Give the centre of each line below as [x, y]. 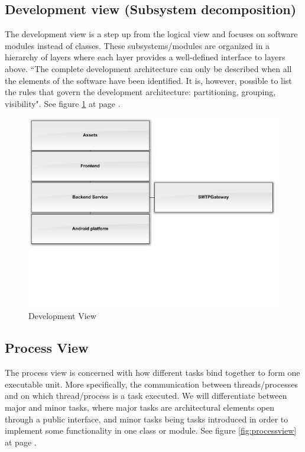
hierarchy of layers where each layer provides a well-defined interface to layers [145, 57]
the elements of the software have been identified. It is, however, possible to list [148, 80]
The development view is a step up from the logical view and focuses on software [151, 34]
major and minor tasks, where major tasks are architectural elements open [140, 407]
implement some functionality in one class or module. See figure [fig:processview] [151, 430]
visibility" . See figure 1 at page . [63, 103]
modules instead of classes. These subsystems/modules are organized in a [137, 45]
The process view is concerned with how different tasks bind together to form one [152, 373]
